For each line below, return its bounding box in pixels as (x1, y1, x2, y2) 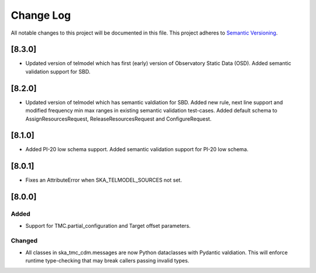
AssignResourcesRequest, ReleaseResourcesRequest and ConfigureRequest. (25, 115, 212, 122)
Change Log (11, 9, 71, 22)
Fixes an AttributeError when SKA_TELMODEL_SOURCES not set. (25, 176, 183, 184)
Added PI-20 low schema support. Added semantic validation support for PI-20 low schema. (25, 146, 249, 153)
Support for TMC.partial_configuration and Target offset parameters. (25, 222, 191, 229)
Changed (11, 237, 38, 245)
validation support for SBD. (25, 68, 91, 75)
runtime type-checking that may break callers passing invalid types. (25, 257, 190, 264)
